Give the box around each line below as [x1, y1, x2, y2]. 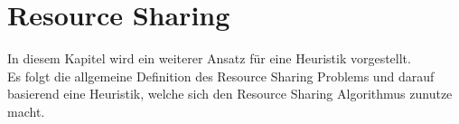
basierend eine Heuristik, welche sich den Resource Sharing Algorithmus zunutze [7, 84, 453, 103]
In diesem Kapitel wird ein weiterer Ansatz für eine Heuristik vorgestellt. [7, 49, 411, 68]
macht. [7, 101, 45, 120]
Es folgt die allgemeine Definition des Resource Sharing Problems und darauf [7, 66, 435, 85]
